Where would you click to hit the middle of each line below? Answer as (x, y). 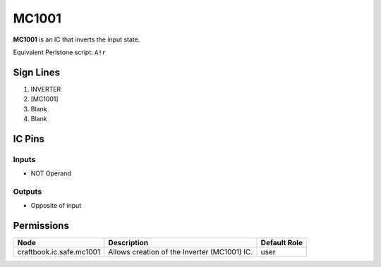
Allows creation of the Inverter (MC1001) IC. (181, 252)
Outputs (28, 192)
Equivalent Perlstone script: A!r (59, 52)
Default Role (282, 243)
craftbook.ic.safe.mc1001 (59, 252)
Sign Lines (36, 72)
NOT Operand (51, 173)
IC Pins (29, 138)
